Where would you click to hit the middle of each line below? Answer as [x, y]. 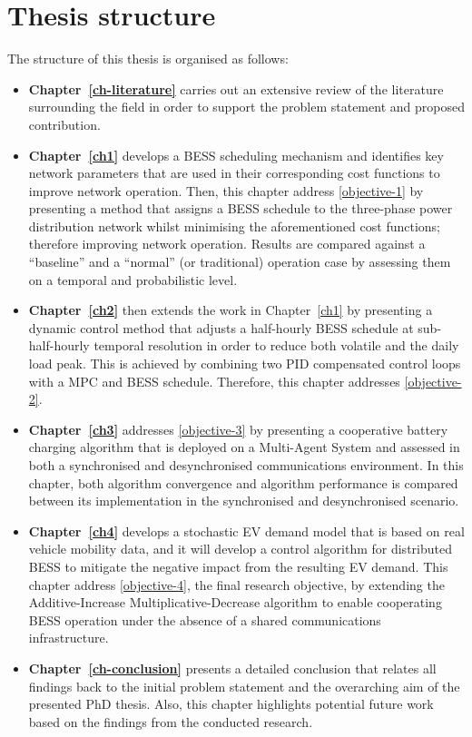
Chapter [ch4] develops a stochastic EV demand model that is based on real [246, 531]
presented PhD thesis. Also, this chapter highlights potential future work [231, 704]
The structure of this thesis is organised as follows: [148, 59]
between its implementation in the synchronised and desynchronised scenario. [244, 501]
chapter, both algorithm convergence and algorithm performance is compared [243, 482]
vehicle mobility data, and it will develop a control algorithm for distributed [240, 549]
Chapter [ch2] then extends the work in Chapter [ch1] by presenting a [231, 310]
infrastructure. [69, 638]
